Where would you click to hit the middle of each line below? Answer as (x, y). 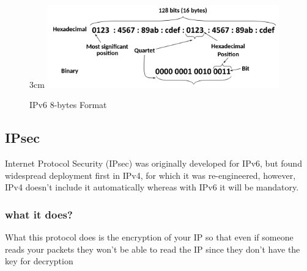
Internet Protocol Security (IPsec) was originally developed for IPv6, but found (153, 163)
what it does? (39, 214)
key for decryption (39, 261)
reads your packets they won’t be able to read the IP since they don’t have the (153, 249)
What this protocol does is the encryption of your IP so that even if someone (149, 237)
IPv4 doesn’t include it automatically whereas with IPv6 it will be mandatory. (152, 187)
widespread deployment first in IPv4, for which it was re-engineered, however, (150, 175)
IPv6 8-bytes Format (68, 105)
